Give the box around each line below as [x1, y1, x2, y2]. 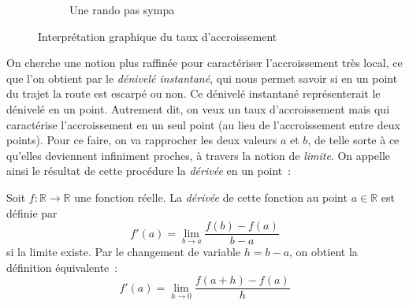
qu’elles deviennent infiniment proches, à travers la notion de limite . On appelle [6, 147, 390, 163]
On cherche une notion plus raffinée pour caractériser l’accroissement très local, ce [6, 54, 403, 71]
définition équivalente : [6, 259, 118, 275]
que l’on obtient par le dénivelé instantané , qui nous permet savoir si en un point [6, 69, 398, 86]
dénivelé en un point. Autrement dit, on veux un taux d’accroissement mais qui [6, 100, 390, 117]
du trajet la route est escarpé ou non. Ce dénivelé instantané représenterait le [6, 85, 381, 102]
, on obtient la [289, 244, 358, 260]
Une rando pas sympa [69, 2, 175, 17]
